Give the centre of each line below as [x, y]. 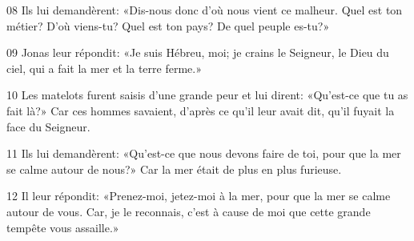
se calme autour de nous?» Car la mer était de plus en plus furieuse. [174, 169]
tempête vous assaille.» [63, 227]
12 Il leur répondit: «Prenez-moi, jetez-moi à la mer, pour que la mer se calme [199, 196]
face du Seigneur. [48, 126]
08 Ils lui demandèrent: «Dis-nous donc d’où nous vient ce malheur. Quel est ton [205, 10]
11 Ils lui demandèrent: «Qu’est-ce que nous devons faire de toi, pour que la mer [204, 153]
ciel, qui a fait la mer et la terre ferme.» [104, 68]
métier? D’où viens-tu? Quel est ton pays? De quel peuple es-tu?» [168, 25]
